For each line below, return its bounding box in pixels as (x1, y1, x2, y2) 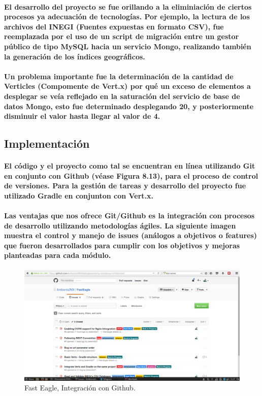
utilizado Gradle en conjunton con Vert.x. (4, 190, 154, 201)
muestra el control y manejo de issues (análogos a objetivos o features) (4, 230, 257, 241)
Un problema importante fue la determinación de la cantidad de (4, 71, 234, 81)
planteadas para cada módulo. (4, 250, 111, 260)
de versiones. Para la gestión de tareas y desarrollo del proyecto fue (4, 180, 246, 191)
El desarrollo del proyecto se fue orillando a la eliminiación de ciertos (4, 1, 252, 12)
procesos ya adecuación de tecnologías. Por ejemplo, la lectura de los (4, 11, 250, 22)
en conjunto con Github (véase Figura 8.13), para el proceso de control (4, 170, 258, 181)
